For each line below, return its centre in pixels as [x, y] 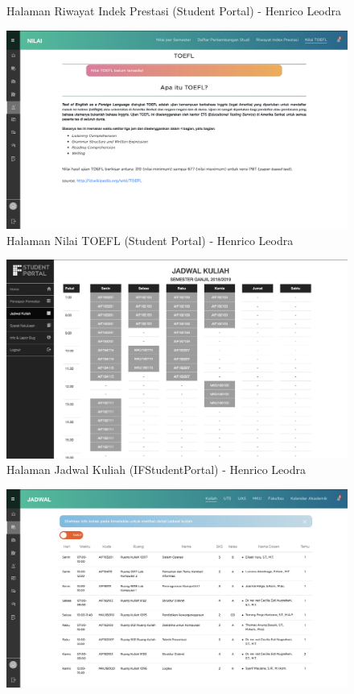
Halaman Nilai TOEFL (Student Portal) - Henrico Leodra [150, 240]
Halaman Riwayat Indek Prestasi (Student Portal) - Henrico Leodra [174, 10]
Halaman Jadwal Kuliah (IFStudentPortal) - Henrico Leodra [156, 470]
